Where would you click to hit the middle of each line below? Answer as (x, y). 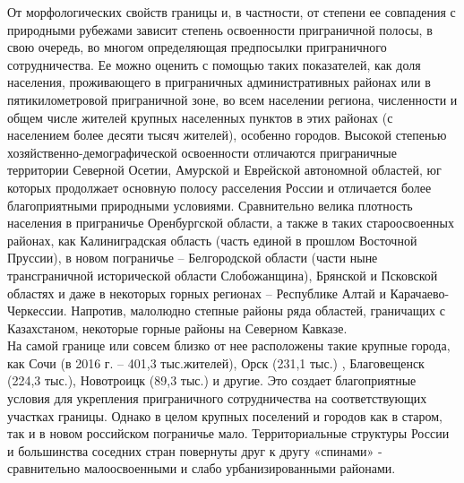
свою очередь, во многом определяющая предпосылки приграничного (197, 47)
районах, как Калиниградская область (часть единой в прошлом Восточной (212, 240)
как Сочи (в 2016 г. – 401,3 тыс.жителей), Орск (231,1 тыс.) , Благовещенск (216, 362)
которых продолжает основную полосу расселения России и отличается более (219, 187)
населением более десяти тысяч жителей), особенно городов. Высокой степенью (227, 135)
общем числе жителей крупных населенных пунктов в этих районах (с (200, 117)
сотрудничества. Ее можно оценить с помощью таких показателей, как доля (214, 64)
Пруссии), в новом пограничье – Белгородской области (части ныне (193, 258)
